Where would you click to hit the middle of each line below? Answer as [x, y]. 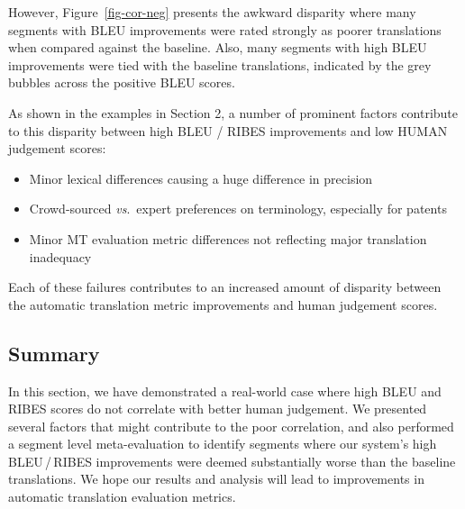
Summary [54, 353]
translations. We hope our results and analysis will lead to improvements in [216, 479]
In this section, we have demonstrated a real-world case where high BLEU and [225, 391]
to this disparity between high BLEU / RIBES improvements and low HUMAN [228, 130]
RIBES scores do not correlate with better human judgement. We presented [218, 409]
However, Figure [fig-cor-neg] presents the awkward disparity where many [212, 12]
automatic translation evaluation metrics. [122, 497]
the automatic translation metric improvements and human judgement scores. [223, 304]
